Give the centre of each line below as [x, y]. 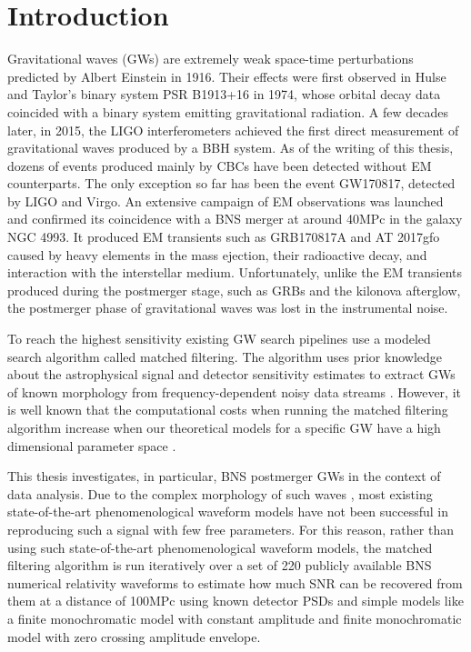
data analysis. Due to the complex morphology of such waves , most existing [220, 493]
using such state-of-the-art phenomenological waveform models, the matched [220, 547]
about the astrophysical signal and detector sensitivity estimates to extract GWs [231, 374]
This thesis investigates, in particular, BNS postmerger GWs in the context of [224, 476]
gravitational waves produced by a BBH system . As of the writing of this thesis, [230, 148]
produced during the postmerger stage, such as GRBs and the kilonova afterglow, [234, 290]
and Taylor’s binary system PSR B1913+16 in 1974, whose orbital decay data [224, 94]
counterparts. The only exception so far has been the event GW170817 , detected [231, 183]
